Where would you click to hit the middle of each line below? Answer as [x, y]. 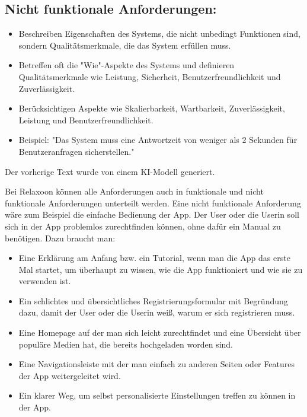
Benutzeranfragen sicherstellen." [76, 151]
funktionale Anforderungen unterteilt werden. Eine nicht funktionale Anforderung [153, 203]
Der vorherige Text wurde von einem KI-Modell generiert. [110, 171]
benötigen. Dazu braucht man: [60, 238]
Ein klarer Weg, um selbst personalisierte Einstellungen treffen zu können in [157, 395]
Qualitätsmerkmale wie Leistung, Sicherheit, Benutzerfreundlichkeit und [150, 76]
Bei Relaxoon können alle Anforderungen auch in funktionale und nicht [134, 191]
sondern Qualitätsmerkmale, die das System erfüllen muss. [125, 45]
